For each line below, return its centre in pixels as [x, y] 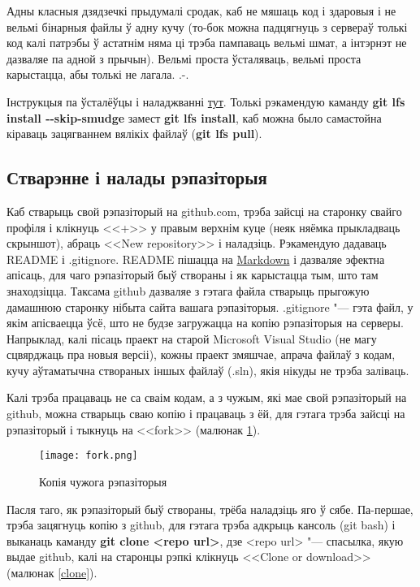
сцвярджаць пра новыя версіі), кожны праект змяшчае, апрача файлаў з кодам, [201, 354]
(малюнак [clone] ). [52, 572]
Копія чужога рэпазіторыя [103, 481]
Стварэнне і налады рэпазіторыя [137, 177]
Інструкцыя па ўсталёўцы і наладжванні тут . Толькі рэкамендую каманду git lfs [206, 101]
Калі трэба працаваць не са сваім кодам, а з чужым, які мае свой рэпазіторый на [207, 397]
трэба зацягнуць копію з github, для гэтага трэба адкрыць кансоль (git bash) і [201, 525]
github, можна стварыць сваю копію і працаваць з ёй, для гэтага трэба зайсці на [206, 414]
